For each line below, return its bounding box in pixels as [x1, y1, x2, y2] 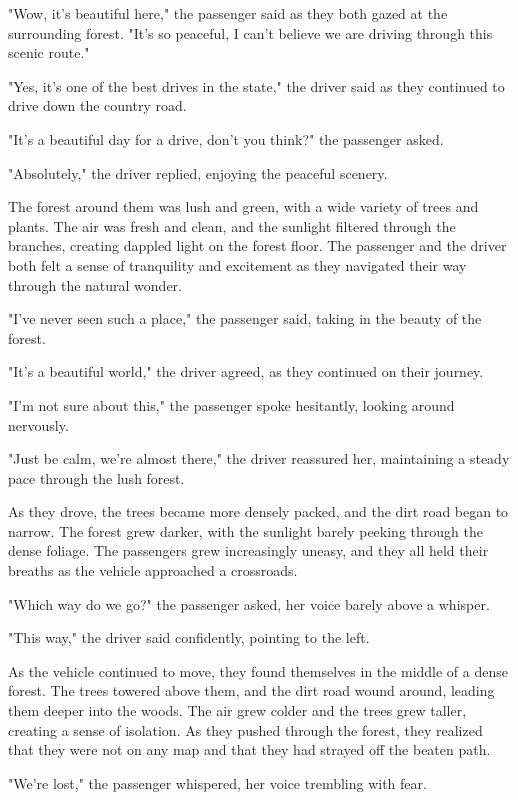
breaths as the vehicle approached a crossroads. [8, 560, 298, 581]
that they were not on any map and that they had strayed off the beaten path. [8, 739, 491, 760]
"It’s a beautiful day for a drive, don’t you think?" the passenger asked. [8, 128, 444, 149]
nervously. [8, 414, 69, 435]
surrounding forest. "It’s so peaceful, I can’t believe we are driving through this [8, 22, 493, 43]
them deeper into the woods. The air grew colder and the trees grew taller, [8, 700, 467, 721]
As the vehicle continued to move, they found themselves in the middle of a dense [8, 660, 508, 681]
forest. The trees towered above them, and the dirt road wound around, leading [8, 680, 495, 701]
